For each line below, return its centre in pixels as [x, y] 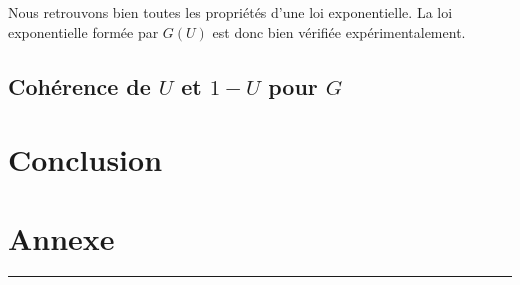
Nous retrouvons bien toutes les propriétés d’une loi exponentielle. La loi [230, 12]
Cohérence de [79, 85]
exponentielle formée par [83, 31]
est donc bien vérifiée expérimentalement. [339, 31]
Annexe [61, 237]
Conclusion [85, 159]
